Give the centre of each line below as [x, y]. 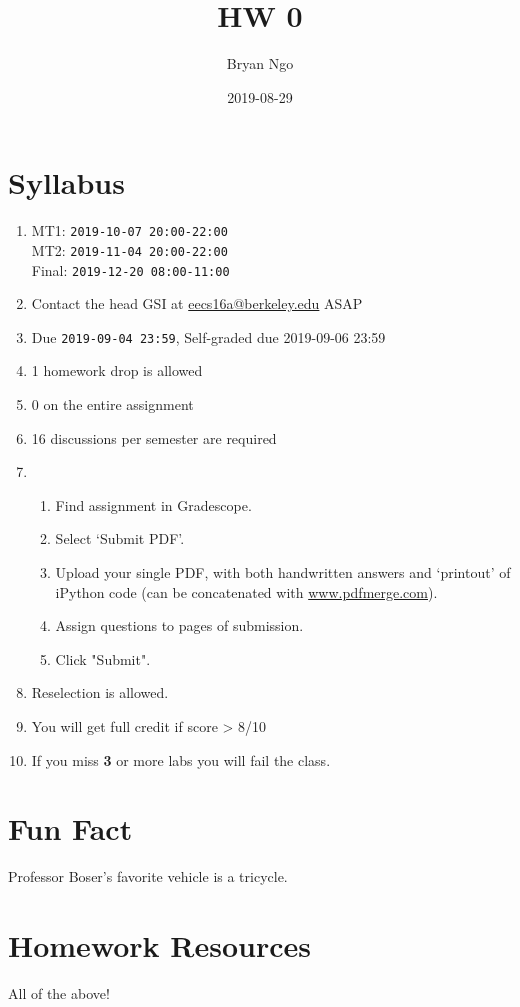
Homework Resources [160, 945]
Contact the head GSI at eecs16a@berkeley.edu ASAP [197, 303]
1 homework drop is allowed [117, 370]
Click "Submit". [103, 658]
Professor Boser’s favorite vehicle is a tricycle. [148, 876]
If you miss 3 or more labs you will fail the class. [181, 759]
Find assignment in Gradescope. [153, 504]
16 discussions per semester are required [154, 437]
